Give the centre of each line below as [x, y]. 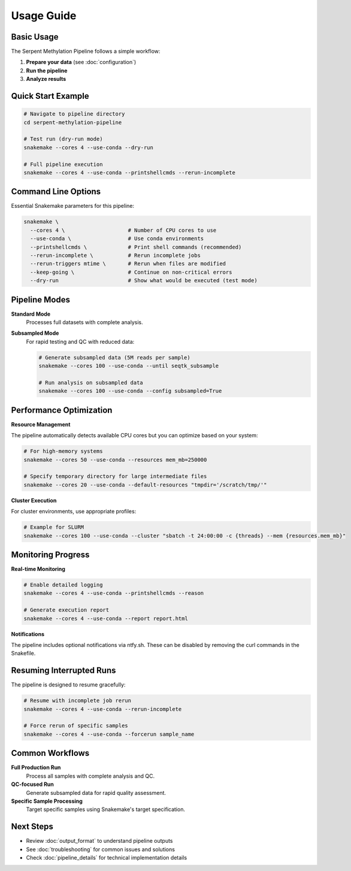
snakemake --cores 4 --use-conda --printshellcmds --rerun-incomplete [130, 173]
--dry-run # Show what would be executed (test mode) [144, 281]
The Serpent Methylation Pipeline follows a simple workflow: [86, 52]
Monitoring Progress [50, 555]
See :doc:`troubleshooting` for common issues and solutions [100, 849]
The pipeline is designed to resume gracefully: [68, 685]
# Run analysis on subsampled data [91, 383]
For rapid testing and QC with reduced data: [80, 341]
